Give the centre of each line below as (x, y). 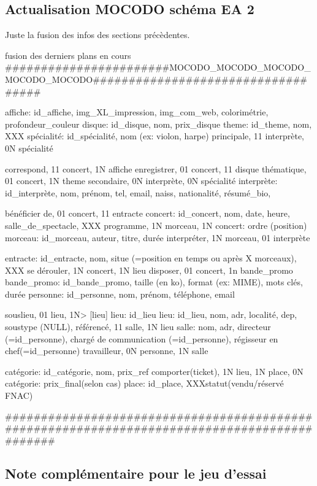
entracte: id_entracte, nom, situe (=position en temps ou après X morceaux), (151, 258)
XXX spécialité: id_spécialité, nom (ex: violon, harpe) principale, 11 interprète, (155, 136)
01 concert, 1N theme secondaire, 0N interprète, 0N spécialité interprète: (141, 181)
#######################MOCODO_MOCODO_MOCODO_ (158, 67)
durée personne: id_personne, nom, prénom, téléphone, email (120, 294)
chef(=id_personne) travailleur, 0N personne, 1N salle (107, 351)
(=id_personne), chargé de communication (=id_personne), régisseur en (142, 338)
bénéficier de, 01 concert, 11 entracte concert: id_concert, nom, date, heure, (147, 213)
